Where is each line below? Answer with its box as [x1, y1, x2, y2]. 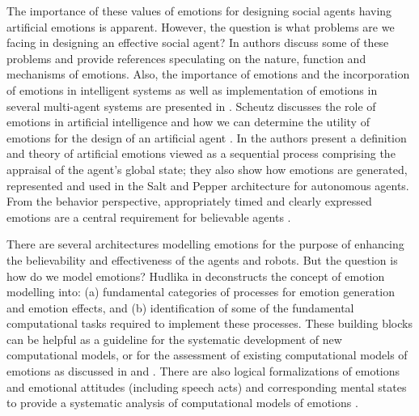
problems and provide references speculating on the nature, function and [6, 49, 366, 66]
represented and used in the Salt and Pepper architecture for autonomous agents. [6, 176, 409, 193]
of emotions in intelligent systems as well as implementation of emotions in [6, 81, 378, 98]
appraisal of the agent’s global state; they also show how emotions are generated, [6, 160, 408, 177]
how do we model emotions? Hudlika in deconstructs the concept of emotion [6, 267, 385, 284]
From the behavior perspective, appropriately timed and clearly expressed [6, 193, 372, 210]
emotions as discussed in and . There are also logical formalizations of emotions [6, 363, 400, 380]
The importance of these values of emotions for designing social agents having [6, 2, 392, 19]
